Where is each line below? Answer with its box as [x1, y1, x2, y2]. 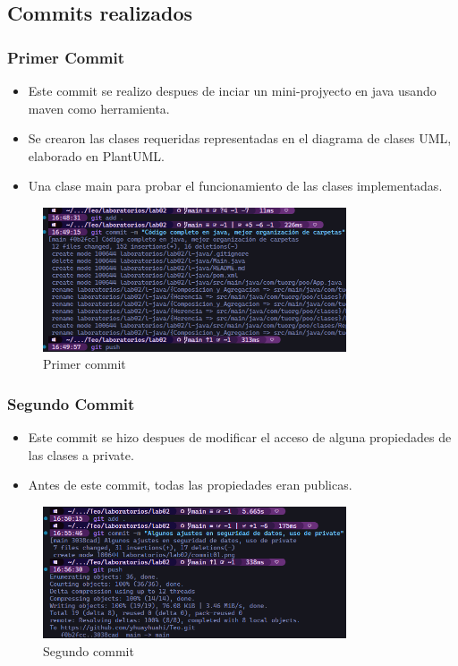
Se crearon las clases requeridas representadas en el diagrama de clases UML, [28, 129, 452, 148]
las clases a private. [28, 445, 134, 464]
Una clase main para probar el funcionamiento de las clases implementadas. [28, 176, 443, 195]
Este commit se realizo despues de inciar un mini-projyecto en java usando [28, 81, 437, 99]
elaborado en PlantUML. [28, 146, 165, 165]
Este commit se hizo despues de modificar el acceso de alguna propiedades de [28, 427, 452, 446]
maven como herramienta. [28, 98, 170, 117]
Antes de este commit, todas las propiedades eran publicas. [28, 475, 352, 494]
